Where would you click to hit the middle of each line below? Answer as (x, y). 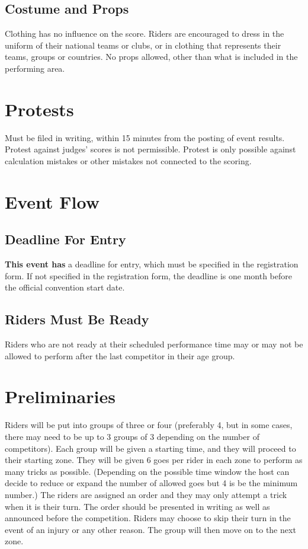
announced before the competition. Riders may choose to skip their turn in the (148, 518)
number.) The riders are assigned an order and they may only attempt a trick (146, 494)
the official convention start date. (65, 287)
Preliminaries (60, 396)
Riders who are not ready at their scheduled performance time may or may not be (154, 344)
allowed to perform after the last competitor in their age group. (120, 355)
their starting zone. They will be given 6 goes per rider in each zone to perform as (154, 460)
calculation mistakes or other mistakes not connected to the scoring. (128, 160)
